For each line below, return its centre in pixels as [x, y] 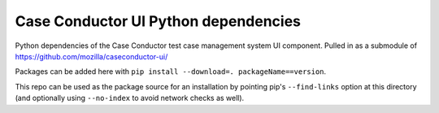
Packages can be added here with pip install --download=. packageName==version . [171, 72]
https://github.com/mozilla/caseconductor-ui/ [91, 56]
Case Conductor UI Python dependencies [158, 21]
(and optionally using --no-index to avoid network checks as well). [130, 98]
